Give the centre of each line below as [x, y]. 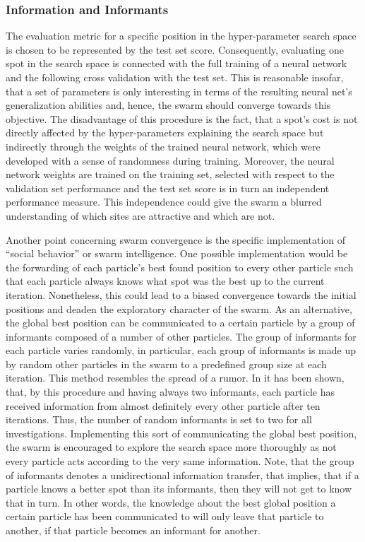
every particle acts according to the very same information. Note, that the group [180, 461]
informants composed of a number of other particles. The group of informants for [181, 336]
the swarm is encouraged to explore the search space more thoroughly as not [171, 447]
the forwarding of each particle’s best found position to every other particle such [180, 267]
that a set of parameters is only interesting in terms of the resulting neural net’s [179, 91]
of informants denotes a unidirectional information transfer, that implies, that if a [182, 475]
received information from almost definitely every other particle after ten [163, 405]
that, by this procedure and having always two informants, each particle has [170, 392]
